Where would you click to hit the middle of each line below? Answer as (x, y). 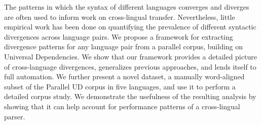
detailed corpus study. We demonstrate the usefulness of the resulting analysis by (130, 96)
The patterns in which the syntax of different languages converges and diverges (127, 7)
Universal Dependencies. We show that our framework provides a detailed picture (130, 56)
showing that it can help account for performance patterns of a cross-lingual (122, 106)
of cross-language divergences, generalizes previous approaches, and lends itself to (130, 66)
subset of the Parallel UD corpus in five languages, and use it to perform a (120, 86)
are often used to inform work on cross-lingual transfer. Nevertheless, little (120, 17)
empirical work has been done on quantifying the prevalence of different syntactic (130, 27)
